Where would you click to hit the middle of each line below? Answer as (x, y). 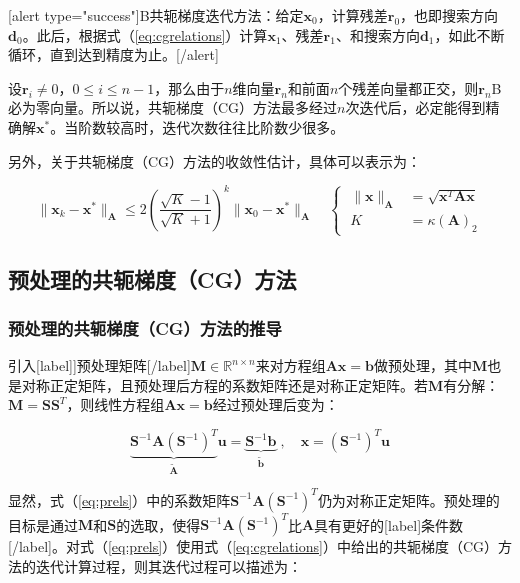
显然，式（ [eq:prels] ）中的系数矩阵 (119, 499)
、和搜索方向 (377, 34)
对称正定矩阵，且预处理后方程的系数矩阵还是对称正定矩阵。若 (224, 384)
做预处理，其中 (422, 365)
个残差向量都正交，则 (408, 87)
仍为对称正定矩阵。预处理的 (408, 499)
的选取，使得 (158, 524)
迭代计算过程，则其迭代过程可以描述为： (168, 566)
